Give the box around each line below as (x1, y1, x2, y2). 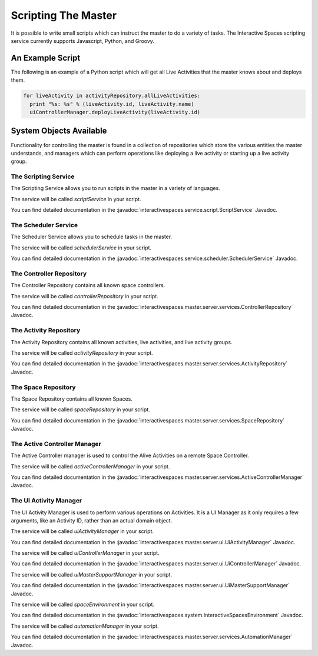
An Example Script (11, 53, 81, 63)
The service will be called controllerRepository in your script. (11, 292, 158, 299)
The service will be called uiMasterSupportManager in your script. (11, 571, 172, 578)
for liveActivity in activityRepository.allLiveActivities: (23, 92, 201, 99)
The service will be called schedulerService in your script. (11, 244, 152, 251)
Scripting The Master (11, 9, 117, 22)
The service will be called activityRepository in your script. (11, 349, 153, 356)
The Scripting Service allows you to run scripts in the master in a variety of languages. (11, 185, 220, 192)
